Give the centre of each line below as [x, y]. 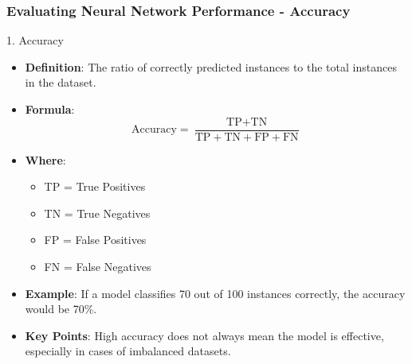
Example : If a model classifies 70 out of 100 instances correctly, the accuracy [215, 293]
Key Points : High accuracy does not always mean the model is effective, [204, 335]
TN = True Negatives [97, 213]
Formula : [50, 109]
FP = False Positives [95, 240]
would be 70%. [61, 309]
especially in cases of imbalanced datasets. [128, 351]
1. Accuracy [35, 40]
